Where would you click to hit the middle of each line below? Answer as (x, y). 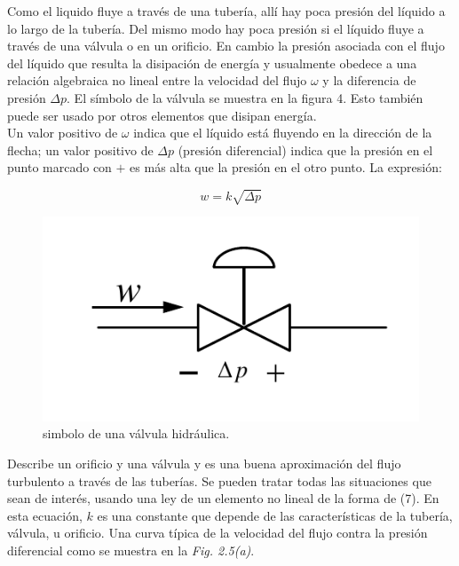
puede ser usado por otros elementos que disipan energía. (162, 115)
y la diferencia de (369, 80)
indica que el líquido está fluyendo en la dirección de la (283, 133)
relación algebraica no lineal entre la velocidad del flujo (157, 80)
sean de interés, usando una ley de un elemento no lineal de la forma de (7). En (223, 498)
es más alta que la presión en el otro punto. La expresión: (286, 167)
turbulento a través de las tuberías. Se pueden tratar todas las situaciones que (219, 480)
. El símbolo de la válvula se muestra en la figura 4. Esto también (245, 97)
